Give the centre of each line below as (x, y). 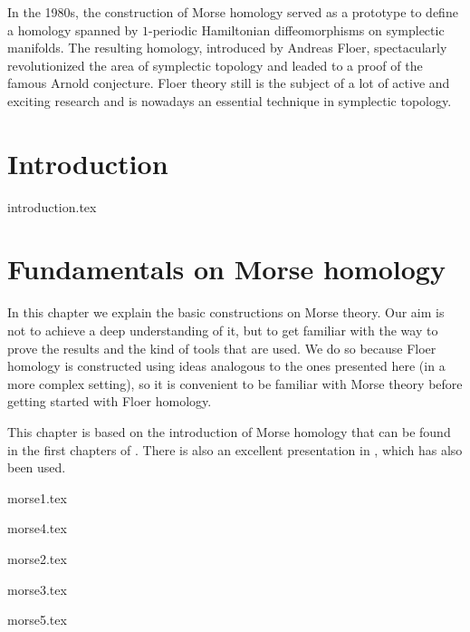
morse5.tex (37, 620)
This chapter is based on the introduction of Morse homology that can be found (229, 431)
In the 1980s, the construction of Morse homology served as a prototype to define (233, 12)
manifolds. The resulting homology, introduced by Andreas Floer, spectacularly (227, 48)
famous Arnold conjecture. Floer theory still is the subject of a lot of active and (229, 83)
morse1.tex (37, 497)
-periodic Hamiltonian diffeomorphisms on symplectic (297, 29)
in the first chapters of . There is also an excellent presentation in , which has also (235, 449)
